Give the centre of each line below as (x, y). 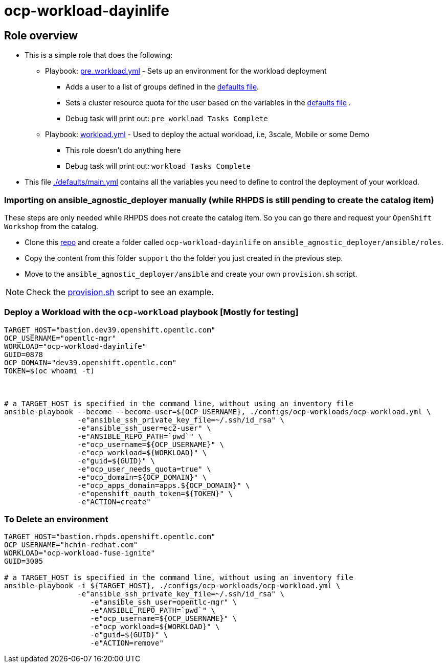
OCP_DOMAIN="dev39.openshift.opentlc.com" (91, 362)
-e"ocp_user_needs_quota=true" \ (144, 469)
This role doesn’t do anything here (123, 150)
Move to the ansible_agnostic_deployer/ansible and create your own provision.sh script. (191, 274)
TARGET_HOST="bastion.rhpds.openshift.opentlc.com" (110, 537)
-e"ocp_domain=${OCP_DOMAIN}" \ (142, 477)
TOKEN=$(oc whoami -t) (50, 371)
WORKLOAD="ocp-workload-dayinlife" (75, 346)
